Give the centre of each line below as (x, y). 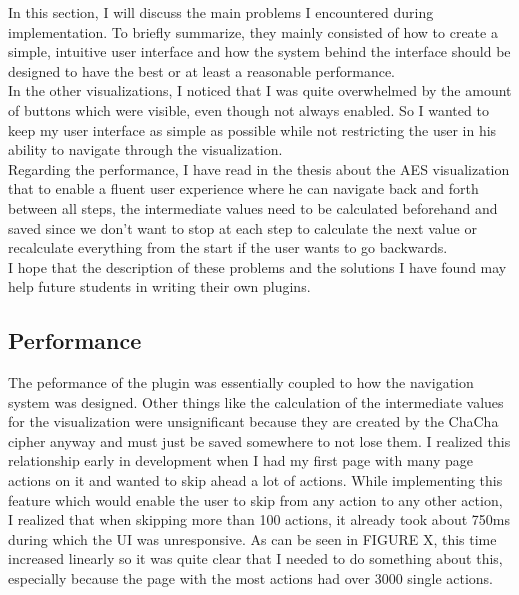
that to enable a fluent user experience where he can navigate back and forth (243, 188)
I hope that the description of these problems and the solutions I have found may (257, 266)
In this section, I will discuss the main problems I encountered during (221, 12)
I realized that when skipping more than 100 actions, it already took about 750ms (259, 519)
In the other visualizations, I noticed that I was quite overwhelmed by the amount (260, 90)
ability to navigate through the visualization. (145, 149)
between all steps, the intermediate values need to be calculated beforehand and (253, 207)
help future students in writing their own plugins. (159, 286)
